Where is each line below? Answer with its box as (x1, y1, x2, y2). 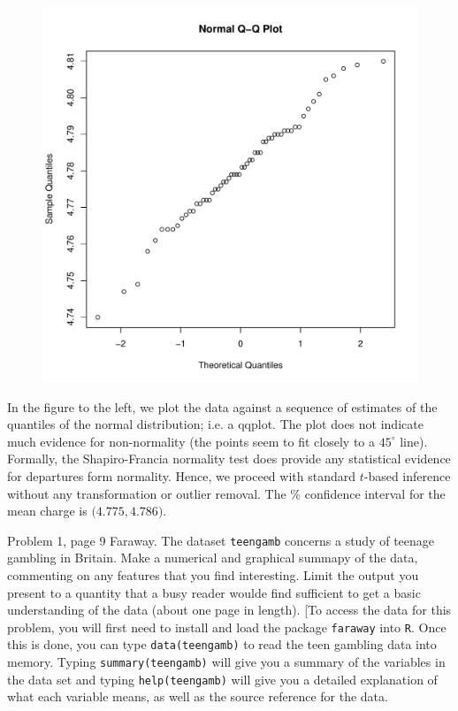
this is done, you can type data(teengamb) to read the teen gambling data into (7, 635, 437, 654)
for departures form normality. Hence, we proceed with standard (7, 466, 356, 485)
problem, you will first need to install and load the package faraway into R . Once (7, 617, 447, 636)
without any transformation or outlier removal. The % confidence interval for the (7, 484, 446, 502)
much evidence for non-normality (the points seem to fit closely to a (7, 432, 375, 450)
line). (400, 432, 428, 450)
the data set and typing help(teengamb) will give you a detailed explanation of (7, 669, 438, 688)
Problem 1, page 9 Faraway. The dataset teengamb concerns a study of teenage (7, 531, 435, 549)
